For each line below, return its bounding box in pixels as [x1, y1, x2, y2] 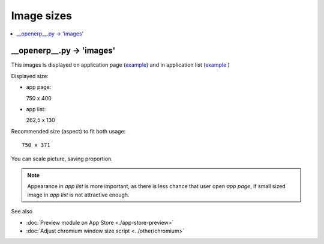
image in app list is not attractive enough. [27, 191, 130, 198]
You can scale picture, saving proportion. [11, 155, 113, 162]
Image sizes [11, 9, 72, 22]
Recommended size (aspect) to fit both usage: [11, 127, 126, 135]
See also [11, 208, 33, 215]
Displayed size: [11, 72, 49, 79]
